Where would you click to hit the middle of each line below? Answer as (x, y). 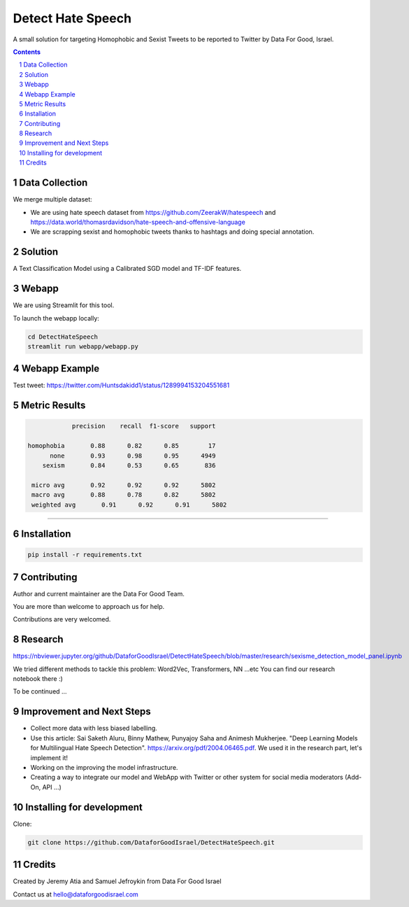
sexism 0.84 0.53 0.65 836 (129, 465)
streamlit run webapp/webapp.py (83, 346)
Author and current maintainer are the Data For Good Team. (99, 593)
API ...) (52, 787)
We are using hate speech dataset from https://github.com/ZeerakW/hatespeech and (153, 212)
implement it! (49, 758)
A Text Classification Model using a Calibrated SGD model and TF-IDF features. (127, 269)
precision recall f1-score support (144, 426)
